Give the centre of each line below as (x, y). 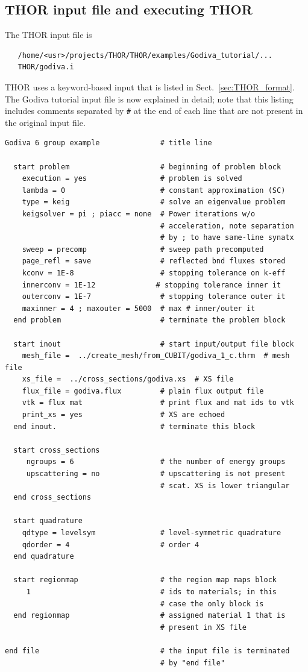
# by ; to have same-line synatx (227, 238)
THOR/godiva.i (46, 67)
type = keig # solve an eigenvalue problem (154, 202)
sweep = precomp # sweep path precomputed (143, 249)
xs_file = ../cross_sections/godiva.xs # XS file (128, 379)
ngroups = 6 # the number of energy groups (156, 462)
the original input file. (45, 122)
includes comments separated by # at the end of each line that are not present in (154, 111)
